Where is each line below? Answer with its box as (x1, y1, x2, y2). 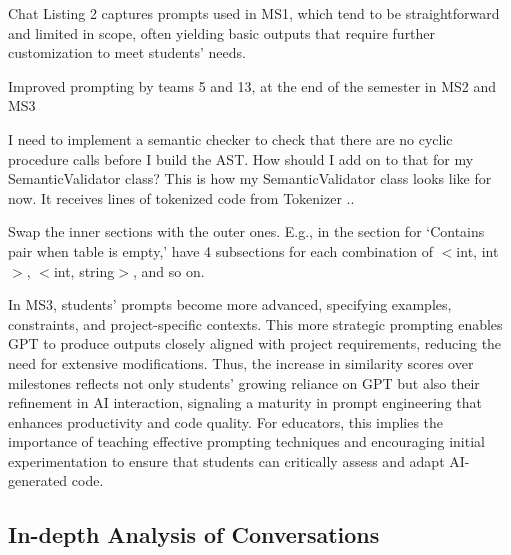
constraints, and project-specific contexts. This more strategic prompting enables (8, 313, 503, 334)
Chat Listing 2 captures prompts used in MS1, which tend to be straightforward (8, 3, 500, 23)
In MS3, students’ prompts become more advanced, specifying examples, (8, 294, 452, 315)
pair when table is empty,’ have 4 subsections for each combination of (8, 240, 434, 261)
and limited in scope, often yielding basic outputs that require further (8, 22, 436, 43)
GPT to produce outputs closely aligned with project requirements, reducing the (8, 333, 502, 354)
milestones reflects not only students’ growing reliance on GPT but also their (8, 372, 480, 393)
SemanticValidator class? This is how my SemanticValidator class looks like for (8, 168, 492, 189)
